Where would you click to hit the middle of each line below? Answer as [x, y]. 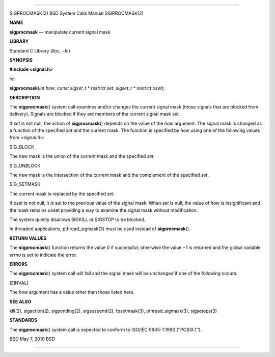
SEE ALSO [20, 301]
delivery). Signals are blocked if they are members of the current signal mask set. [95, 114]
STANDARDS [23, 320]
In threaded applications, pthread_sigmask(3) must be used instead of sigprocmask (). [100, 229]
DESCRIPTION [25, 97]
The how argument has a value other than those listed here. [72, 292]
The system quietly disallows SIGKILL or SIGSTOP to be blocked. [77, 219]
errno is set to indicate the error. [43, 255]
